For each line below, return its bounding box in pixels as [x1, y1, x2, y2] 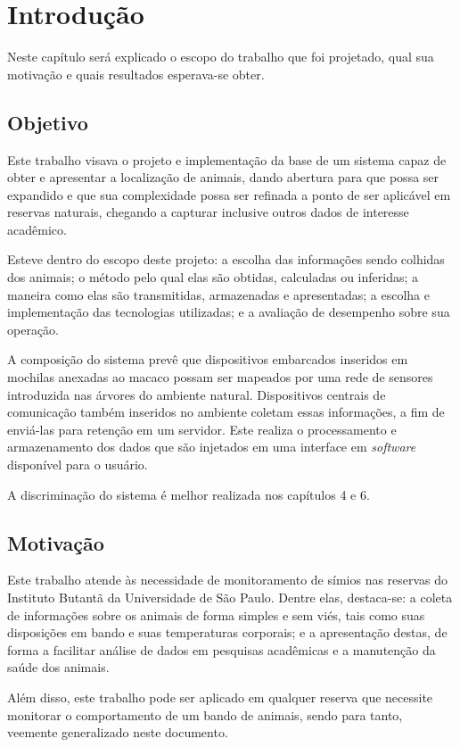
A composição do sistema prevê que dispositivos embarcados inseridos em [7, 350, 408, 369]
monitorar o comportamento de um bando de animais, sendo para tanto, [7, 705, 403, 724]
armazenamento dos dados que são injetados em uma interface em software [7, 437, 416, 456]
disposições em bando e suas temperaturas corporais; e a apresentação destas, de [7, 623, 448, 642]
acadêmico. [7, 220, 67, 238]
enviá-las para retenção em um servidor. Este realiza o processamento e [7, 419, 397, 438]
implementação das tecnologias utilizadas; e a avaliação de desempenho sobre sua [7, 303, 450, 321]
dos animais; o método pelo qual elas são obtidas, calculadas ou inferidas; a [7, 268, 419, 286]
